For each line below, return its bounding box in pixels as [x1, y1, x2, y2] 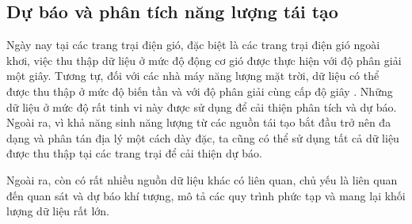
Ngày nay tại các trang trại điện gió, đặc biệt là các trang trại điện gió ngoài [6, 36, 380, 53]
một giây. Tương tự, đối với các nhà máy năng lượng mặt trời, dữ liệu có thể [6, 67, 380, 84]
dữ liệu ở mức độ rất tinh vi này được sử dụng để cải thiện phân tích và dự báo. [6, 98, 397, 115]
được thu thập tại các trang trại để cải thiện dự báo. [6, 145, 262, 161]
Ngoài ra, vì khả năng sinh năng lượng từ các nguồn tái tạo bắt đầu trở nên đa [6, 114, 391, 131]
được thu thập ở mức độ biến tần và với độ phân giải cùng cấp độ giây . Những [6, 82, 393, 99]
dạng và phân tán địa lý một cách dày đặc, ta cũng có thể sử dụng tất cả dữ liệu [6, 129, 399, 146]
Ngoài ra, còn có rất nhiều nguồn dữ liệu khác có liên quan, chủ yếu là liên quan [6, 171, 398, 188]
